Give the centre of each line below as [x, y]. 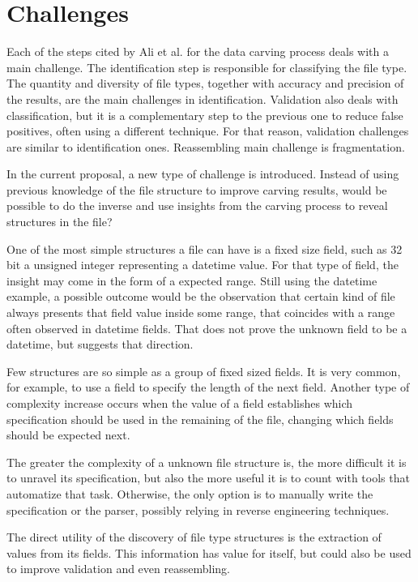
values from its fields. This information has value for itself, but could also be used [209, 552]
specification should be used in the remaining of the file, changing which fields [200, 419]
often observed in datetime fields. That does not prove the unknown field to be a [207, 328]
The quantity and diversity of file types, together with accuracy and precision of [205, 83]
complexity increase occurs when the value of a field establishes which [180, 403]
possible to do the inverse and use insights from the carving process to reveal [197, 205]
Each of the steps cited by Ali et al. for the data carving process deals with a [198, 51]
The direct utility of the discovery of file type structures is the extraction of [194, 537]
